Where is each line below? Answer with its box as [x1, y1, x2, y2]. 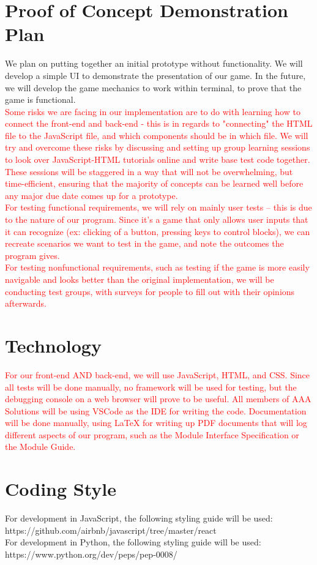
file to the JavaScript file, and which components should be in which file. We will [5, 129, 308, 141]
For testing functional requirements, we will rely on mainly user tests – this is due [5, 201, 312, 214]
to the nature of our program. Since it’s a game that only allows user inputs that [5, 213, 308, 226]
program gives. [5, 249, 60, 261]
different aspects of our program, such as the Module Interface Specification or [5, 428, 299, 441]
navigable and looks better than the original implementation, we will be [5, 273, 274, 285]
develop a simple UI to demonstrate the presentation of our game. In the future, [5, 69, 306, 81]
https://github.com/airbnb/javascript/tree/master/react [5, 523, 217, 536]
